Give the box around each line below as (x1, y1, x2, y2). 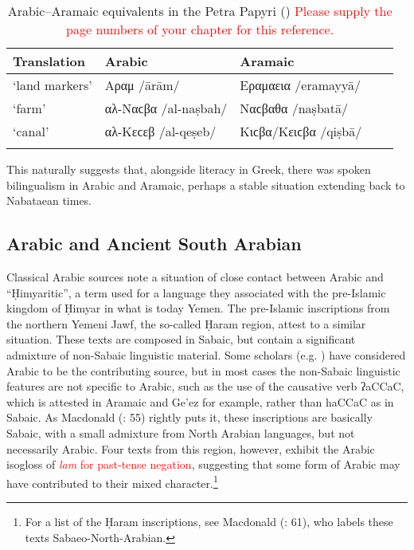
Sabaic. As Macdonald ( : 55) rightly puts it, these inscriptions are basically (6, 409, 373, 426)
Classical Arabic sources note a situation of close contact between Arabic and (6, 268, 384, 285)
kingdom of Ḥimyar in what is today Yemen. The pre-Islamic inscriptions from (6, 300, 390, 316)
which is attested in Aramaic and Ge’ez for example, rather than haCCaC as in (6, 393, 394, 410)
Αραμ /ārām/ (104, 76, 180, 94)
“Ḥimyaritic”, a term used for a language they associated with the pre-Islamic (6, 284, 386, 301)
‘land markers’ (13, 76, 92, 94)
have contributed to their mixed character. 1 (6, 472, 218, 491)
